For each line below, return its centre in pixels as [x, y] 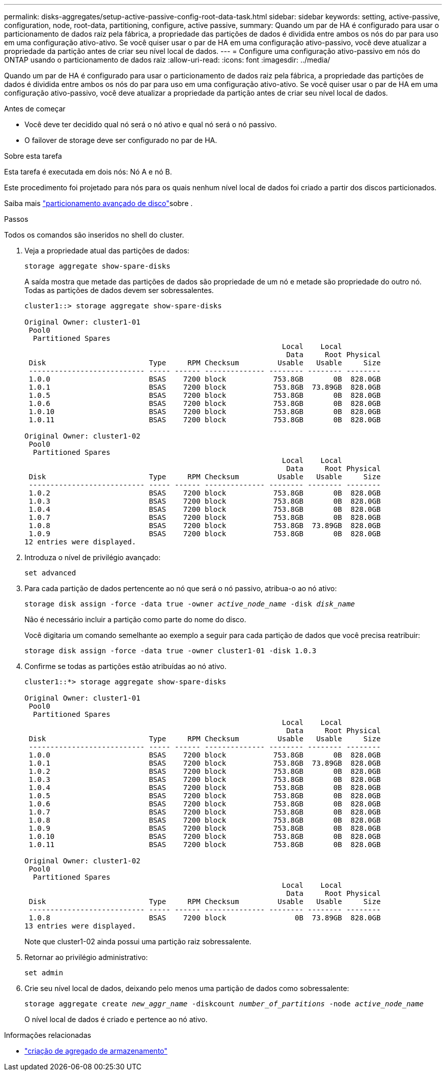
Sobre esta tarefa [33, 156]
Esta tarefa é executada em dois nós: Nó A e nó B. [88, 172]
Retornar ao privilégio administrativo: [86, 957]
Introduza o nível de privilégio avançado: [93, 557]
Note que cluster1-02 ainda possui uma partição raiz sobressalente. [138, 941]
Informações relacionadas [48, 1035]
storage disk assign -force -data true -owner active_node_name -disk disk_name [190, 604]
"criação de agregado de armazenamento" [96, 1051]
